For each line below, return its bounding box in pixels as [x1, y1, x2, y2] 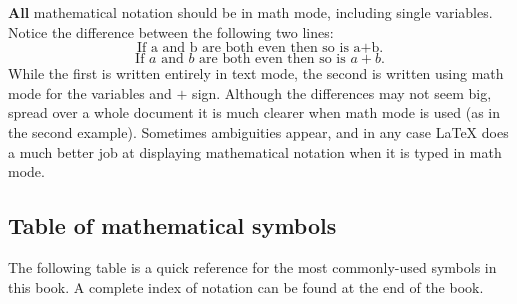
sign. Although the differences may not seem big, [192, 82, 492, 103]
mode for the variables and [8, 82, 172, 103]
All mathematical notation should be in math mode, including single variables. [8, 2, 493, 22]
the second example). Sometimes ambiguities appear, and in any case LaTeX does [8, 121, 509, 142]
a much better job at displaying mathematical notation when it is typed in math [8, 141, 502, 162]
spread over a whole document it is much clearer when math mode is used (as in [8, 102, 501, 123]
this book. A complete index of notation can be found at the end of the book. [8, 276, 484, 297]
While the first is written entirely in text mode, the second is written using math [8, 63, 504, 84]
